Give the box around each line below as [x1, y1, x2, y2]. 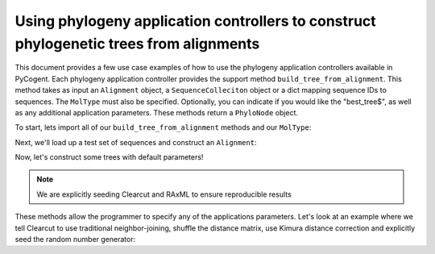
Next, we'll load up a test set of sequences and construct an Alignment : [14, 137, 257, 147]
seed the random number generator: [14, 235, 136, 244]
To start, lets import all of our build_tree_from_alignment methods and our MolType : [14, 123, 312, 132]
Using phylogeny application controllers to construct [14, 12, 376, 30]
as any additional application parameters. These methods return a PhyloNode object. [14, 107, 298, 117]
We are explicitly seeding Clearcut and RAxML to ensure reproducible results [36, 189, 292, 199]
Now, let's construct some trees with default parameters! [14, 152, 204, 162]
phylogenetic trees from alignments [14, 35, 260, 52]
